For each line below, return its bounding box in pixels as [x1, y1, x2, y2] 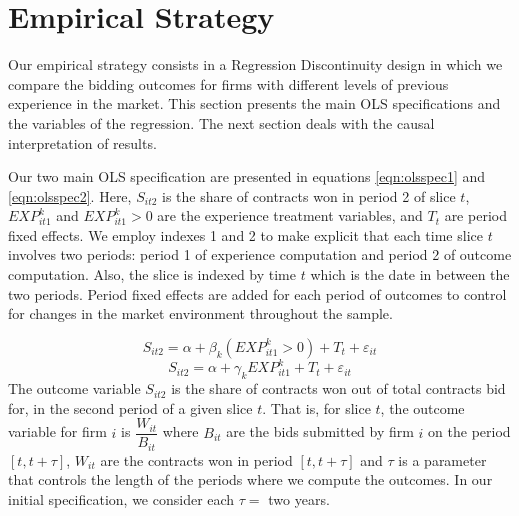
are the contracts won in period [100, 449, 293, 470]
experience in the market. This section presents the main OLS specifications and [8, 93, 501, 114]
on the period [428, 421, 511, 442]
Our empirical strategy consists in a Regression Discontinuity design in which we [8, 54, 503, 75]
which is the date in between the [310, 264, 510, 285]
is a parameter [398, 449, 487, 470]
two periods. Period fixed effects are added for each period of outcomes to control [8, 283, 507, 304]
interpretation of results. [8, 132, 157, 153]
